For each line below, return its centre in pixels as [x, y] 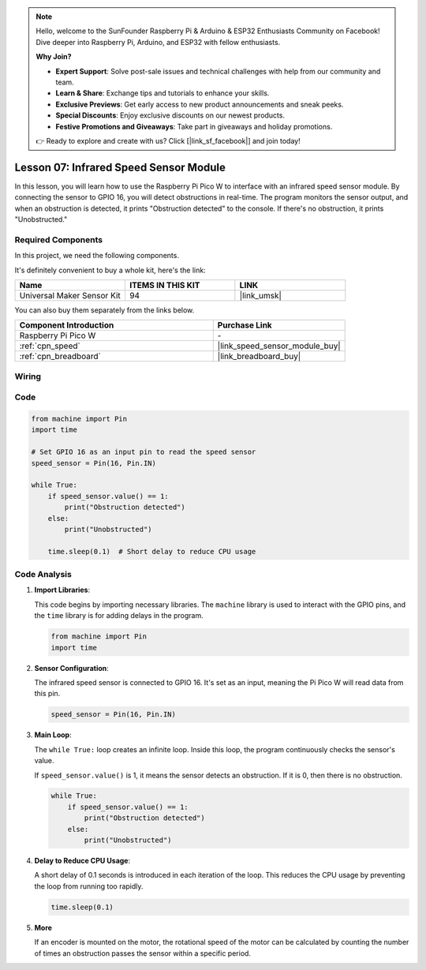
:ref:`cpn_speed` [50, 346]
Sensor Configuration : [72, 668]
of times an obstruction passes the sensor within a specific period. [143, 953]
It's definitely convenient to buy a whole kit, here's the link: [110, 270]
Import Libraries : [62, 590]
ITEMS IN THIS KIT [164, 285]
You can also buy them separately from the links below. [105, 310]
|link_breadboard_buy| [259, 357]
